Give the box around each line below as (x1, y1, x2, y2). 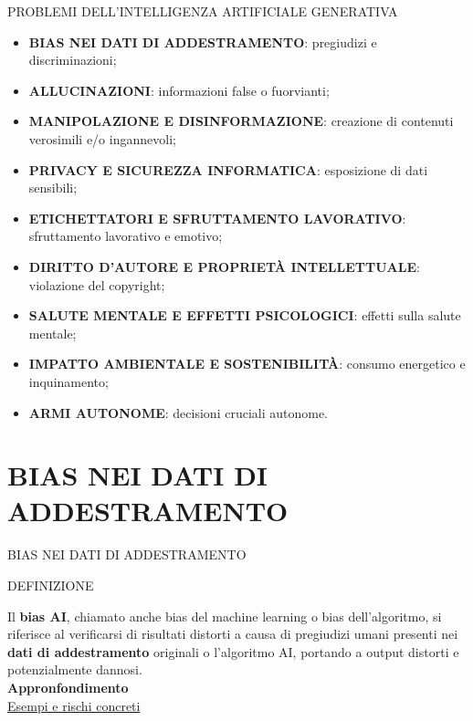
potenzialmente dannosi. (7, 660, 142, 679)
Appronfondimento (7, 677, 129, 696)
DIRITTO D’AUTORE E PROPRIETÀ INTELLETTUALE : (28, 256, 420, 276)
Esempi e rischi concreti (7, 695, 141, 715)
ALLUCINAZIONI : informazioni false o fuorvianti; (28, 80, 330, 99)
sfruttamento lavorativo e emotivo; (28, 226, 223, 246)
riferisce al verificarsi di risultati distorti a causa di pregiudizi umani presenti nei (7, 624, 458, 643)
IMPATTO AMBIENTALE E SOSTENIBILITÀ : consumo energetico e (28, 354, 466, 373)
